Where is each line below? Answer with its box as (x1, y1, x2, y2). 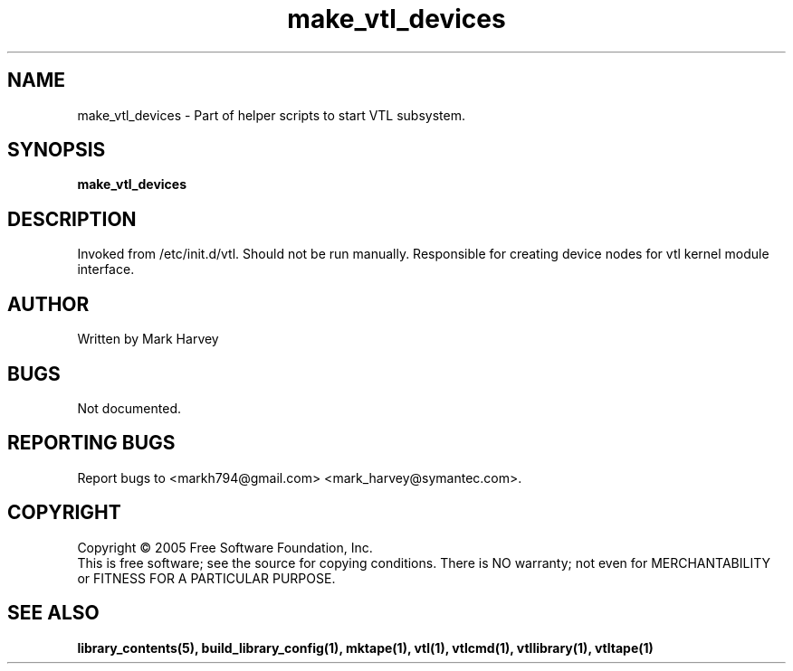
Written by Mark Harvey (77, 331, 219, 347)
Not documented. (77, 400, 182, 416)
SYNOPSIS (7, 138, 106, 162)
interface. (77, 261, 135, 278)
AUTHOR (7, 292, 90, 316)
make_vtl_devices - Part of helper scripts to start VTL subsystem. (77, 107, 465, 123)
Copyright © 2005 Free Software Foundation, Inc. (77, 539, 373, 555)
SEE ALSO (7, 601, 100, 625)
